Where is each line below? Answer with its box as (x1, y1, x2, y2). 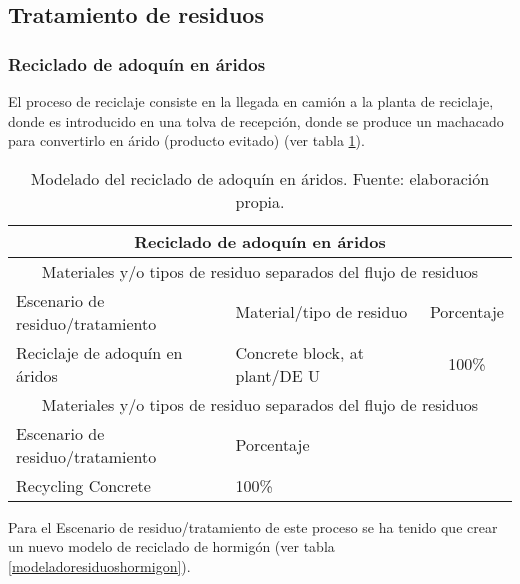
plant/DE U (235, 363, 320, 387)
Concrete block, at (235, 340, 364, 364)
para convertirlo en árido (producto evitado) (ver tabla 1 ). (8, 130, 365, 151)
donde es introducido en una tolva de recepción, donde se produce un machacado (8, 110, 504, 131)
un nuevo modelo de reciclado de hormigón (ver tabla (8, 536, 335, 557)
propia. (235, 189, 285, 213)
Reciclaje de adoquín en (16, 340, 183, 364)
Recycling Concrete (16, 473, 151, 497)
